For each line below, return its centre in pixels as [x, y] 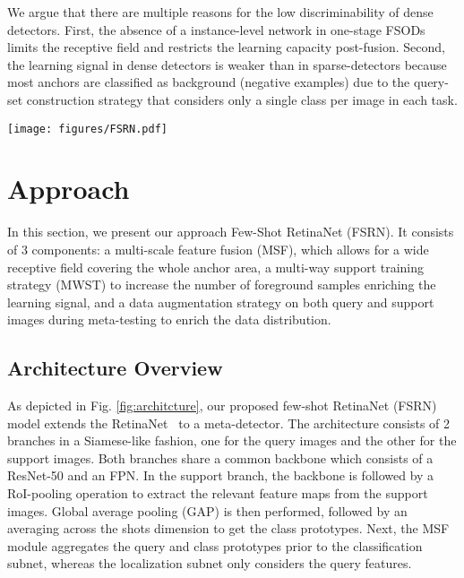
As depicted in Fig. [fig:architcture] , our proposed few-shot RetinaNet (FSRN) [222, 405]
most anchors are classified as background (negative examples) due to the [209, 82]
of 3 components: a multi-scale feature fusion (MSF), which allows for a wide [218, 249]
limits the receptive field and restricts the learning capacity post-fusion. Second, [226, 47]
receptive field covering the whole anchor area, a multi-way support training [216, 267]
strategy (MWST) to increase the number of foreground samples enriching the [222, 285]
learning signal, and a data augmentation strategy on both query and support [221, 302]
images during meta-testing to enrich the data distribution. [169, 319]
